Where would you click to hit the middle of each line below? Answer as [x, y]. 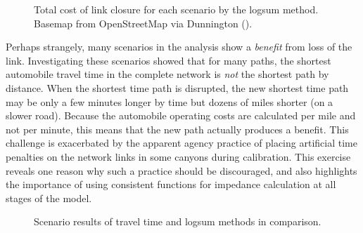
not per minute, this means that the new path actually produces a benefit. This [177, 129]
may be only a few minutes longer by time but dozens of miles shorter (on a [170, 101]
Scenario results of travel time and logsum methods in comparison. [178, 221]
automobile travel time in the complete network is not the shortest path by [167, 74]
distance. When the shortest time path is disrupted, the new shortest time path [177, 87]
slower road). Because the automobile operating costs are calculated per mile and [181, 115]
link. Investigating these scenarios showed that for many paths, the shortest [168, 60]
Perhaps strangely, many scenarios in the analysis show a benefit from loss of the [179, 47]
